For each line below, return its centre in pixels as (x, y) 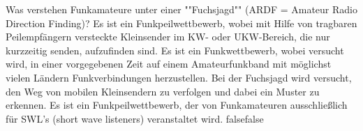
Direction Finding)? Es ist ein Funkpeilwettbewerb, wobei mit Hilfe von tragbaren (181, 23)
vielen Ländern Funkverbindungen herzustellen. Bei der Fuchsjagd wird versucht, (179, 77)
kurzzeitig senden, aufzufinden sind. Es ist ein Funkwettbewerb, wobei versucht (175, 50)
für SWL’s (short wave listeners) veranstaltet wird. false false (135, 118)
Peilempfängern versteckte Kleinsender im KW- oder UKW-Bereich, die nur (168, 37)
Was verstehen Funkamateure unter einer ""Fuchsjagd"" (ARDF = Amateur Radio (181, 9)
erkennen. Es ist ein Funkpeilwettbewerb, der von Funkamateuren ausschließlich (177, 105)
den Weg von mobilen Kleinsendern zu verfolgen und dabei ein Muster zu (163, 91)
